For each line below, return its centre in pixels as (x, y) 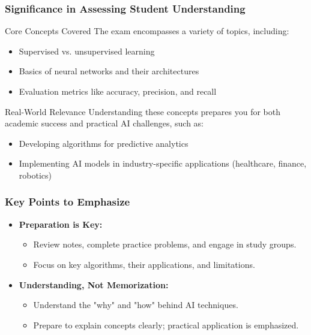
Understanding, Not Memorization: (94, 284)
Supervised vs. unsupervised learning (87, 51)
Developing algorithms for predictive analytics (104, 143)
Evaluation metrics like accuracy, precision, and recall (118, 91)
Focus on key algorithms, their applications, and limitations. (144, 264)
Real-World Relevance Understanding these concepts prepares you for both (143, 111)
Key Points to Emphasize (68, 202)
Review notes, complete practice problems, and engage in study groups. (165, 244)
